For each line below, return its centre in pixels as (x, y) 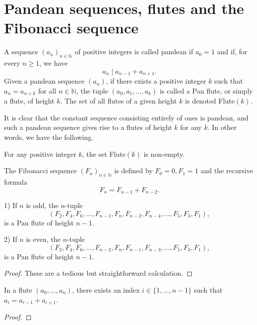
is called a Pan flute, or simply (206, 90)
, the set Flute (104, 154)
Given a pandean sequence (44, 81)
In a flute (18, 289)
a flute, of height (29, 101)
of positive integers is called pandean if (134, 52)
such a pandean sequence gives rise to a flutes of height (88, 127)
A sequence (21, 52)
